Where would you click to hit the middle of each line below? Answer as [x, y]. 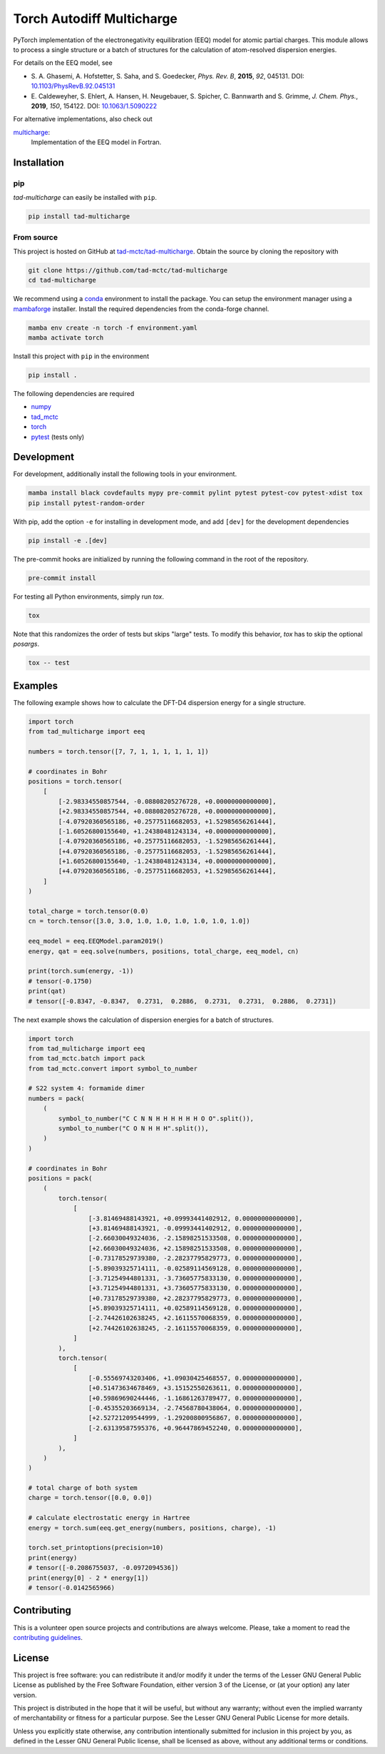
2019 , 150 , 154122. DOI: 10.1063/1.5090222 [94, 106]
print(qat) [47, 991]
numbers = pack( [57, 1098]
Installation [38, 162]
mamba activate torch [66, 338]
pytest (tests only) [58, 437]
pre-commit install [62, 578]
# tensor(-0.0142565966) [72, 1588]
